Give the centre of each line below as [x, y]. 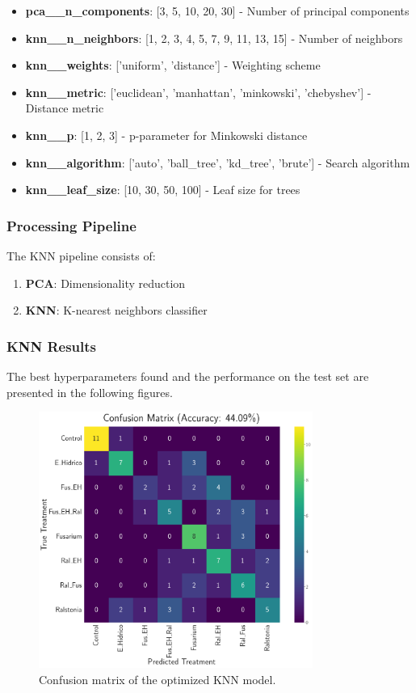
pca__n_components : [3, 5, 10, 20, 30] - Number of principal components [217, 11]
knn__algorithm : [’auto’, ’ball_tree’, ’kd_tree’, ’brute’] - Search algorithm [218, 162]
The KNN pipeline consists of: [81, 255]
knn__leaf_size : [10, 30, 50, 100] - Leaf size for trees [163, 190]
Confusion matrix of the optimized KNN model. [158, 679]
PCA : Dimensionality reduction [105, 283]
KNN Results [52, 346]
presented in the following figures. [90, 392]
